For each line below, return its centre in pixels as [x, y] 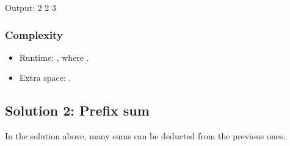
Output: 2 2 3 [31, 7]
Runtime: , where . [54, 57]
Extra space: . [45, 78]
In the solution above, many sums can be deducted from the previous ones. [145, 136]
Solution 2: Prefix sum [77, 110]
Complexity [34, 34]
